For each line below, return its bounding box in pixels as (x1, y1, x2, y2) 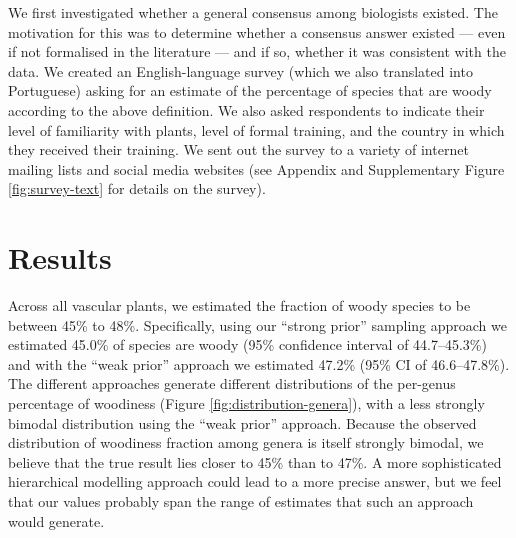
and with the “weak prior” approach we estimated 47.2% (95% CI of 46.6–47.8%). (8, 353, 510, 374)
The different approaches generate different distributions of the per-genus (8, 373, 456, 394)
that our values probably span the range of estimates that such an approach (8, 491, 474, 511)
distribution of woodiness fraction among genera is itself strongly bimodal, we (8, 432, 484, 453)
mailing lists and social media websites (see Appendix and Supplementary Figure (8, 158, 505, 179)
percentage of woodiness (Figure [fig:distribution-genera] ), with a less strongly (8, 393, 485, 414)
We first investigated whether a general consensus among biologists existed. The (8, 2, 498, 22)
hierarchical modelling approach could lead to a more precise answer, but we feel (8, 471, 502, 492)
